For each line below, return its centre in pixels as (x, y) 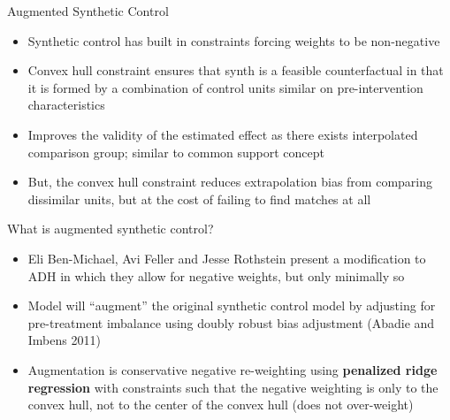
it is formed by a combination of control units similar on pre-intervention (225, 87)
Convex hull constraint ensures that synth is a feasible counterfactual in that (236, 70)
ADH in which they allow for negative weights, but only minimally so (216, 275)
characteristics (66, 105)
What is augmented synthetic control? (111, 229)
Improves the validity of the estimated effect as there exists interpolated (223, 134)
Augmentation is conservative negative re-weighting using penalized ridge (233, 369)
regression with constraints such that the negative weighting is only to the (233, 387)
